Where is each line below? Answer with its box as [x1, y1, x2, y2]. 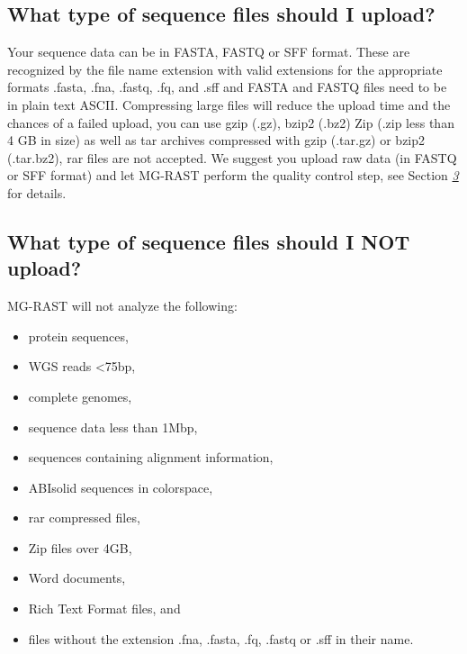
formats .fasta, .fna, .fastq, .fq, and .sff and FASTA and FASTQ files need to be [7, 77, 447, 96]
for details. [7, 183, 67, 202]
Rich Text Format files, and [28, 599, 181, 618]
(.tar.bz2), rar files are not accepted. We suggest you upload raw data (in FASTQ [7, 148, 457, 167]
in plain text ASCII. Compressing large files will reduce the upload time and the [7, 95, 451, 114]
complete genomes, [28, 386, 132, 405]
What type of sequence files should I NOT [7, 227, 410, 255]
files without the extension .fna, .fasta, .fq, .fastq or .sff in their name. [28, 629, 414, 648]
